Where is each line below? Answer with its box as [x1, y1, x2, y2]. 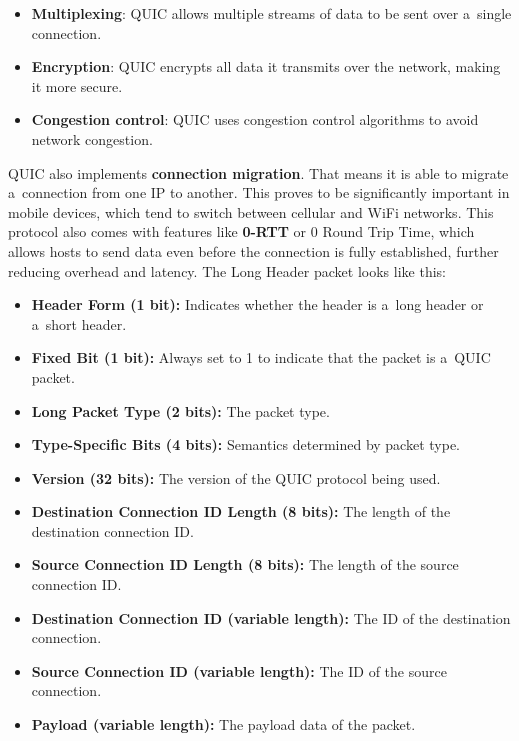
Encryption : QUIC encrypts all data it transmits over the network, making [31, 56, 501, 77]
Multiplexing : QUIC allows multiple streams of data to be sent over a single [31, 3, 512, 23]
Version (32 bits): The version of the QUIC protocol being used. [31, 467, 441, 488]
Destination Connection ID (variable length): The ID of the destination [31, 607, 511, 628]
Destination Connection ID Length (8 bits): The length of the [31, 501, 451, 522]
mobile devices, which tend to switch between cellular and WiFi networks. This [8, 201, 494, 222]
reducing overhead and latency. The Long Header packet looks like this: [8, 260, 446, 281]
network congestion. [31, 128, 153, 149]
